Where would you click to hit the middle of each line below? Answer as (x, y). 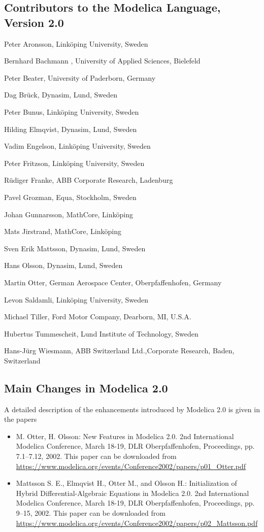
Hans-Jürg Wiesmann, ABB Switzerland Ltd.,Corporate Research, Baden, (119, 351)
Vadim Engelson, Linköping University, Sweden (77, 146)
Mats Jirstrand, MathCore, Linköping (63, 231)
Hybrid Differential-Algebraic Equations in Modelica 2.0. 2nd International (133, 493)
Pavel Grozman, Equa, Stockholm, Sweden (70, 197)
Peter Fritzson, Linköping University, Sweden (74, 163)
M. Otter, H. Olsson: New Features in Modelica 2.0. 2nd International (125, 436)
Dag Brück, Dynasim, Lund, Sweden (61, 95)
